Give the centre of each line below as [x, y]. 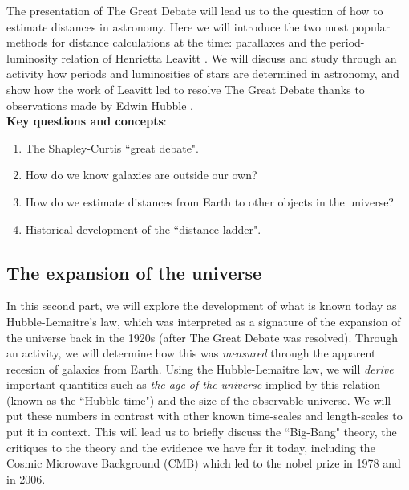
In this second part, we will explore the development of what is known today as [202, 306]
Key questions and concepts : [87, 121]
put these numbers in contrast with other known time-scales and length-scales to [204, 416]
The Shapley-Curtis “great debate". [112, 147]
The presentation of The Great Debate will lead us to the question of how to [195, 10]
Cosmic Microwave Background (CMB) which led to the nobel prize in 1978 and [204, 463]
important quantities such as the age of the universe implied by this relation [194, 384]
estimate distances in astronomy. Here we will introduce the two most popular [198, 26]
